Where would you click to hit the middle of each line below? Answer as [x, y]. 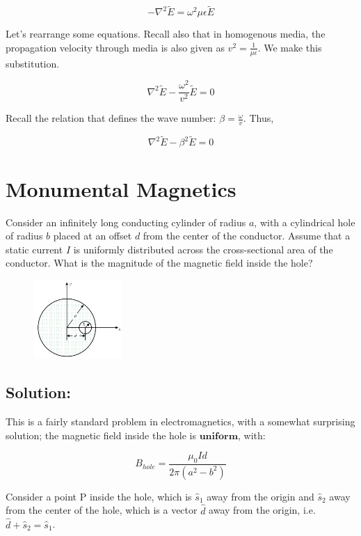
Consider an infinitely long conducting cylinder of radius [126, 222]
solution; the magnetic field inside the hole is [101, 435]
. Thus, [258, 118]
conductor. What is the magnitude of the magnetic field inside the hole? [159, 263]
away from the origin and [260, 496]
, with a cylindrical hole [305, 222]
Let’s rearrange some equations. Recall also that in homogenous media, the [166, 34]
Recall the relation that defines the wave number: [111, 118]
